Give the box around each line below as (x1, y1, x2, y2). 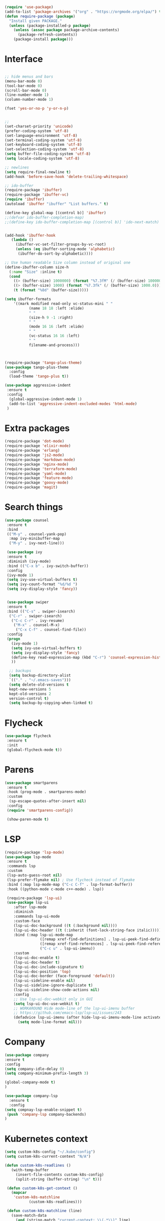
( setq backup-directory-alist (9, 673, 71, 678)
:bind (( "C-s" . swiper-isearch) (6, 609, 76, 614)
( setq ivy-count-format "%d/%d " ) (6, 582, 78, 587)
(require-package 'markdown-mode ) (4, 457, 76, 462)
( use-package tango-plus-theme (4, 365, 69, 370)
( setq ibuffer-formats (4, 297, 51, 302)
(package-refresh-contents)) (17, 32, 78, 37)
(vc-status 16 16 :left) (29, 334, 80, 339)
